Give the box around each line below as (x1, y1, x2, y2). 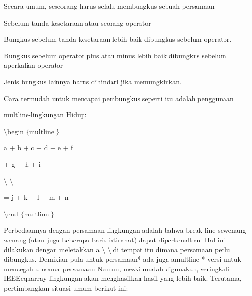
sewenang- (218, 225, 249, 235)
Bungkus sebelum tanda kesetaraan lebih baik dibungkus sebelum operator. (4, 34, 232, 44)
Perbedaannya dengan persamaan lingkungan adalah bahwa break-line (4, 225, 216, 235)
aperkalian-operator (4, 60, 63, 70)
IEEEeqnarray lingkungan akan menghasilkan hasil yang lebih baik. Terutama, (4, 273, 242, 283)
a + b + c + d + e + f (4, 142, 73, 153)
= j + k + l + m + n (4, 192, 69, 202)
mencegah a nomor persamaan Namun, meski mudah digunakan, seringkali (4, 263, 229, 273)
